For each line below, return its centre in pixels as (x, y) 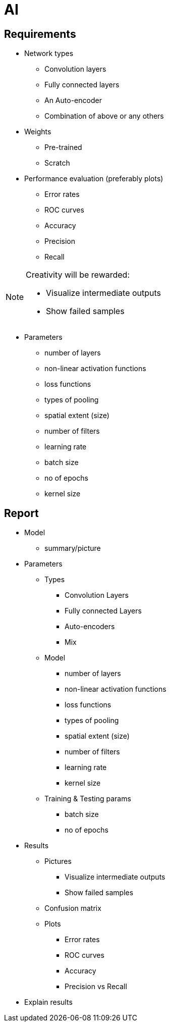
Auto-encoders (90, 627)
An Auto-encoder (73, 100)
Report (21, 513)
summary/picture (73, 548)
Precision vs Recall (96, 987)
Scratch (57, 163)
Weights (38, 132)
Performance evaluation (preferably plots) (94, 179)
